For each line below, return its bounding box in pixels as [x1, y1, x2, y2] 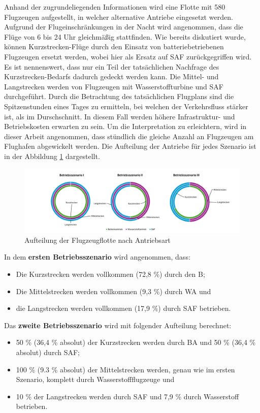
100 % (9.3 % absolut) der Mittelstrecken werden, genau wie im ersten [16, 364, 235, 374]
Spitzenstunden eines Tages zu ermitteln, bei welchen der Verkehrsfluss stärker [4, 101, 248, 111]
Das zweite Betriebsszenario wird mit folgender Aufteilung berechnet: [4, 320, 232, 330]
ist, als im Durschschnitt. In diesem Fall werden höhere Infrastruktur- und [4, 111, 235, 121]
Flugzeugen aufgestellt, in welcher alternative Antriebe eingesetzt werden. [4, 11, 233, 22]
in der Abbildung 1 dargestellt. [4, 150, 100, 161]
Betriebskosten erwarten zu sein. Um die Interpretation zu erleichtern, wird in [4, 121, 247, 132]
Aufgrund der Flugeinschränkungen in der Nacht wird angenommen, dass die [4, 21, 243, 32]
